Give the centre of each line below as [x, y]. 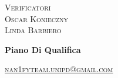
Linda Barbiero [33, 30]
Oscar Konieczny [37, 18]
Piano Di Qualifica [43, 49]
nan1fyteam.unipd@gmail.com [59, 69]
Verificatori [28, 7]
